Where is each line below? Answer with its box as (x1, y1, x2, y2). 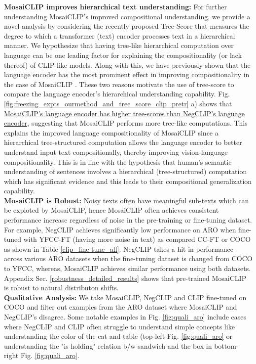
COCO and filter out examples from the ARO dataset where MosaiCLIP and (4, 302, 237, 312)
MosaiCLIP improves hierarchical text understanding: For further (4, 1, 227, 11)
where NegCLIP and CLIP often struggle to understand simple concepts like (4, 321, 235, 331)
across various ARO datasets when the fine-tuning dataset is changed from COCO (4, 253, 253, 264)
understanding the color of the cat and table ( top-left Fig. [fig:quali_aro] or (4, 331, 232, 341)
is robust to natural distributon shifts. (4, 282, 119, 293)
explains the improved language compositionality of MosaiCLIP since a (4, 127, 219, 137)
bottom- (214, 340, 239, 351)
